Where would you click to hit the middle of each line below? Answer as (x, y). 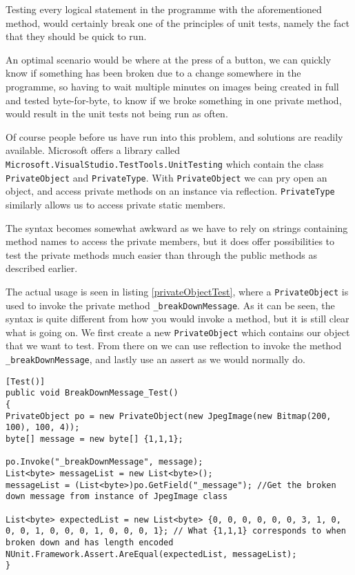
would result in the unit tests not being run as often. (117, 114)
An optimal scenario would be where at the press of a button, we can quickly (169, 59)
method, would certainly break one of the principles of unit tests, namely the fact (177, 22)
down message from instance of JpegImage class (117, 497)
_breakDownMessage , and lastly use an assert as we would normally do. (155, 359)
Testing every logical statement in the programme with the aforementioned (164, 9)
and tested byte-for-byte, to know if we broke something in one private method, (174, 100)
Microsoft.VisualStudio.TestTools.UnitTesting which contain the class (165, 163)
